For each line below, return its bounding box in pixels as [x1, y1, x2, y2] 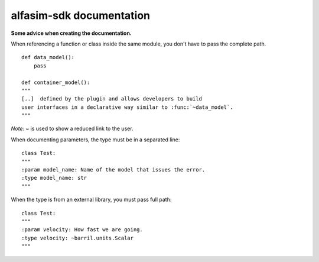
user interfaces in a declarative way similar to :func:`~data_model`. [21, 103, 233, 111]
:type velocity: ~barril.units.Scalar [21, 234, 134, 241]
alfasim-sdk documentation [11, 9, 151, 22]
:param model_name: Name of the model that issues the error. [21, 166, 206, 173]
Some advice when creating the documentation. [11, 30, 132, 37]
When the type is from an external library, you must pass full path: [11, 196, 172, 203]
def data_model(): [21, 54, 75, 61]
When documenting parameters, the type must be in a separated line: [11, 136, 180, 143]
